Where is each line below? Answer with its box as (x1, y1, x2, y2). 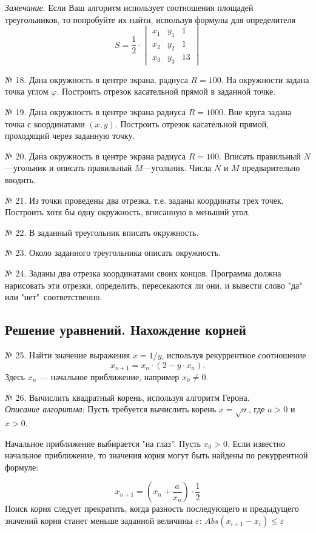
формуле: (5, 460, 39, 473)
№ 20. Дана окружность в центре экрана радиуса (5, 149, 186, 162)
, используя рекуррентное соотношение (161, 348, 306, 361)
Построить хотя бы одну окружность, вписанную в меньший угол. (5, 206, 250, 218)
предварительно (242, 161, 300, 174)
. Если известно (227, 437, 286, 449)
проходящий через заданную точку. (5, 129, 135, 142)
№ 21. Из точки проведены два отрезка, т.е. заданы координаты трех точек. (5, 193, 284, 206)
